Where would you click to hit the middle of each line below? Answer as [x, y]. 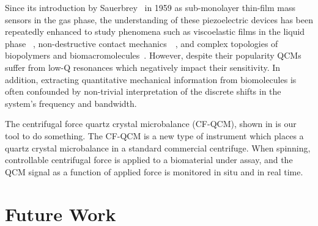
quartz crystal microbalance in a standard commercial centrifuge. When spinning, [158, 148]
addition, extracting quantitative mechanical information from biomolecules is [151, 79]
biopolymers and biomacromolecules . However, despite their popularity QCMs [153, 55]
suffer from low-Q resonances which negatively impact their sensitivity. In [143, 67]
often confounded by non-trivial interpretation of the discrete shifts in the [143, 91]
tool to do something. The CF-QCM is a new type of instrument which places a [154, 135]
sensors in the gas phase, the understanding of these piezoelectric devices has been [159, 19]
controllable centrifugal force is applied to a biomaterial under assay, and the [149, 160]
